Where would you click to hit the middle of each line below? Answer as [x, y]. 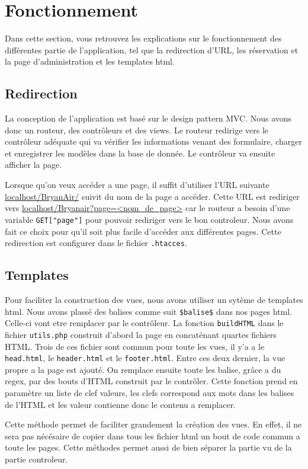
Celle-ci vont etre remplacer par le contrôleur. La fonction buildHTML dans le [144, 323]
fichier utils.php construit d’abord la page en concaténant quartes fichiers [141, 334]
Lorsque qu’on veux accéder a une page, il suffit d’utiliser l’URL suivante [137, 185]
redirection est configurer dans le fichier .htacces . [96, 243]
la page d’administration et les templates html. [90, 61]
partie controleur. [36, 459]
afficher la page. [33, 165]
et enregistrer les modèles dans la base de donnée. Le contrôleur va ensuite [140, 153]
